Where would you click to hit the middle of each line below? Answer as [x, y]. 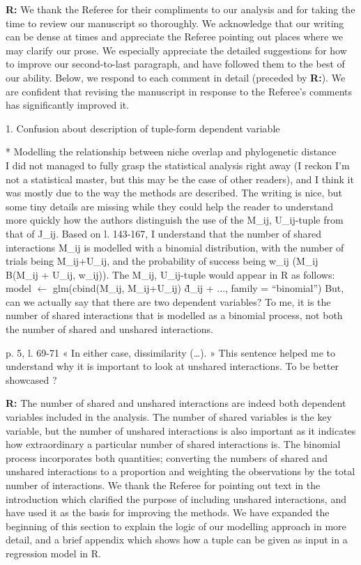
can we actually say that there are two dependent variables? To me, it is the [168, 301]
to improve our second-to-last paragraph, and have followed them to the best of [175, 64]
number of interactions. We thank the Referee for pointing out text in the [163, 485]
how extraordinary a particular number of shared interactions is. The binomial [173, 444]
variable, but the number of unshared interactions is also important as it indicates [181, 430]
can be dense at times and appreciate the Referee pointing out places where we [174, 37]
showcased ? [31, 379]
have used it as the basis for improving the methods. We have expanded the [168, 512]
